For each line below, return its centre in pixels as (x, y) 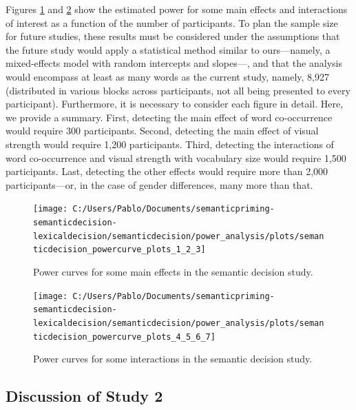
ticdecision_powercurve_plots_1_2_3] (119, 250)
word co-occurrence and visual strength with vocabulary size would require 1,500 (176, 157)
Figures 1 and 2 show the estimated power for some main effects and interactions (177, 9)
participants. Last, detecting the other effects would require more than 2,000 (167, 171)
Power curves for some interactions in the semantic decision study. (173, 359)
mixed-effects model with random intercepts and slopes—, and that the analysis (174, 63)
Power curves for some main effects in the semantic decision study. (173, 271)
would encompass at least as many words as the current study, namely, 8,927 (168, 76)
